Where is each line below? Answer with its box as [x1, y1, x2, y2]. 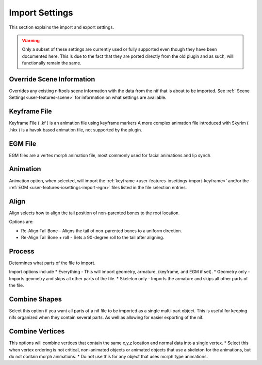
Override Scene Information [9, 75, 95, 83]
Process [9, 247, 34, 255]
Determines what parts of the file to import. [9, 260, 96, 266]
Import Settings [9, 7, 73, 18]
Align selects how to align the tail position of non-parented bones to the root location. [9, 210, 180, 216]
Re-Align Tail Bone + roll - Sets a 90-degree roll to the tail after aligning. [21, 234, 164, 240]
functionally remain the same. [22, 60, 82, 66]
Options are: [9, 219, 34, 225]
